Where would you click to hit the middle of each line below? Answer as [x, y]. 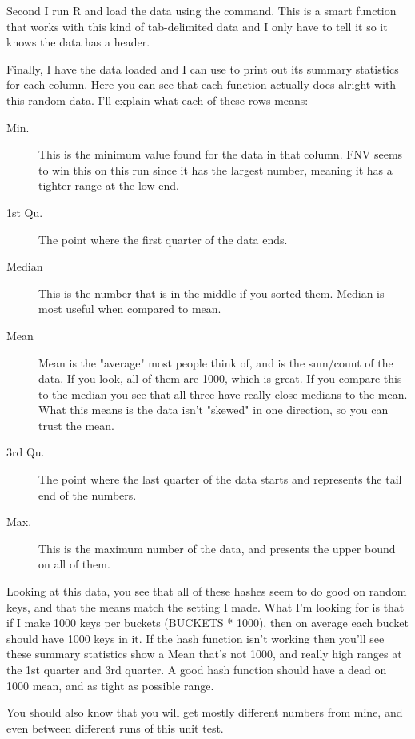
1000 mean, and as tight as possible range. [110, 685]
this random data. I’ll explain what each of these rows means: [158, 100]
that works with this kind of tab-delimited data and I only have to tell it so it [197, 26]
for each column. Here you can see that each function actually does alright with [202, 84]
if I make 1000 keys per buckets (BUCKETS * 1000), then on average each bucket [207, 623]
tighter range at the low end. [109, 185]
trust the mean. [77, 425]
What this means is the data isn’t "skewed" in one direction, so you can [213, 410]
